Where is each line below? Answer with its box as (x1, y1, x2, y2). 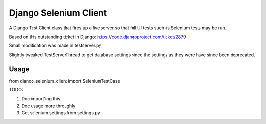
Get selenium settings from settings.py (21, 110, 100, 116)
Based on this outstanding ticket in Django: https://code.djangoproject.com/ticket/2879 (9, 34, 186, 40)
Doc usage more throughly (21, 103, 76, 109)
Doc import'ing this (21, 96, 61, 102)
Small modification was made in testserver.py (9, 42, 101, 49)
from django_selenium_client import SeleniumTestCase (9, 78, 120, 83)
